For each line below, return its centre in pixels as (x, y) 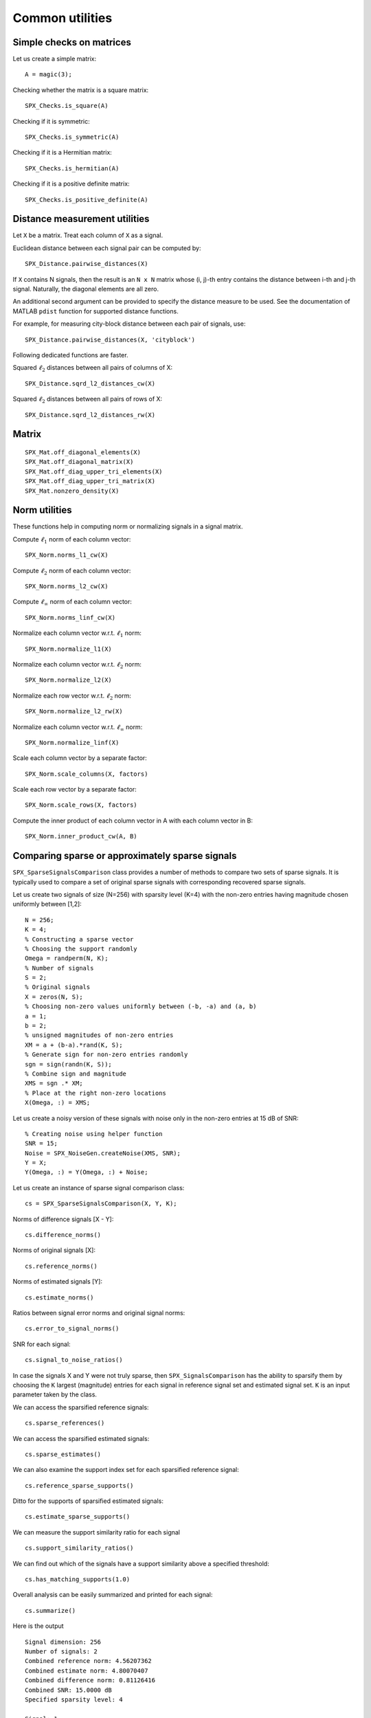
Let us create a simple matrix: (55, 59)
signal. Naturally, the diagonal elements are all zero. (86, 289)
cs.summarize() (50, 1610)
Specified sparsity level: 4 (74, 1699)
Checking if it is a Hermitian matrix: (63, 153)
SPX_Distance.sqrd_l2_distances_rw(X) (90, 415)
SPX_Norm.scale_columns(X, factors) (87, 774)
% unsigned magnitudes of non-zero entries (99, 1035)
